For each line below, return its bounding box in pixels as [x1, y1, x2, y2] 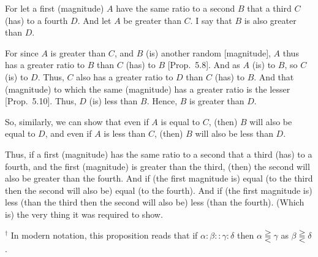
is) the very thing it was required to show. [5, 207, 163, 220]
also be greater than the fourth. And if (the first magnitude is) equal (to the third [5, 172, 313, 185]
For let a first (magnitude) [5, 2, 104, 14]
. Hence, [146, 94, 178, 107]
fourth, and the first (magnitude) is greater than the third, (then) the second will [5, 159, 310, 172]
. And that [254, 70, 294, 83]
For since [5, 46, 39, 59]
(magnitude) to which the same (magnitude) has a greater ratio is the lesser [5, 82, 290, 95]
